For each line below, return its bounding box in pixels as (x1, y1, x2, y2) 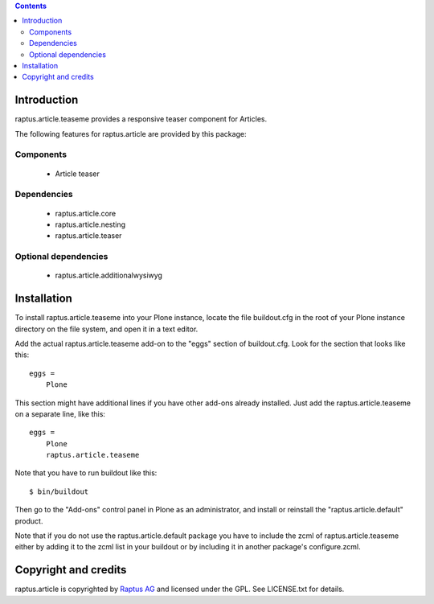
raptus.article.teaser (55, 231, 122, 240)
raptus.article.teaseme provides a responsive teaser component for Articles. (14, 114, 268, 124)
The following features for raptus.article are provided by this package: (14, 129, 247, 138)
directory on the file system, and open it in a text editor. (14, 324, 199, 334)
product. (14, 516, 43, 526)
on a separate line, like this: (14, 409, 106, 418)
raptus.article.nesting (55, 220, 126, 229)
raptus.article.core (55, 208, 117, 218)
